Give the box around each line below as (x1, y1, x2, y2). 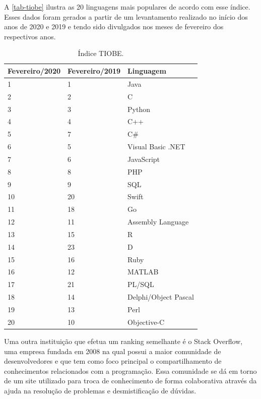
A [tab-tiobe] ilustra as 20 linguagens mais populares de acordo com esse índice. (4, 2, 250, 12)
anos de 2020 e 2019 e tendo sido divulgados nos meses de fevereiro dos (4, 21, 224, 32)
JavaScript (127, 153, 160, 164)
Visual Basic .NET (127, 141, 185, 152)
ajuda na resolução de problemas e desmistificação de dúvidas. (4, 385, 197, 395)
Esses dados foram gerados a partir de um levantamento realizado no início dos (4, 11, 248, 22)
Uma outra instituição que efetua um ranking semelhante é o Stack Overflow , (4, 335, 243, 346)
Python (127, 103, 150, 114)
